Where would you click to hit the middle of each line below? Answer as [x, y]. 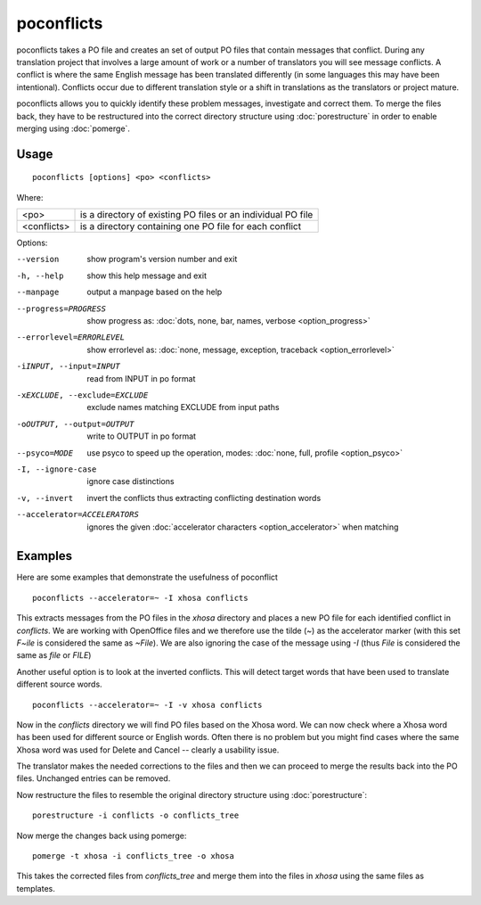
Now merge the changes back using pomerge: [102, 835]
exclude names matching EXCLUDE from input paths [183, 407]
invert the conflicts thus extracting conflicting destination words [204, 498]
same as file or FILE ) [54, 655]
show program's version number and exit [162, 259]
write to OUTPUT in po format [141, 436]
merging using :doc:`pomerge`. [73, 128]
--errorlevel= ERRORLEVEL [70, 337]
